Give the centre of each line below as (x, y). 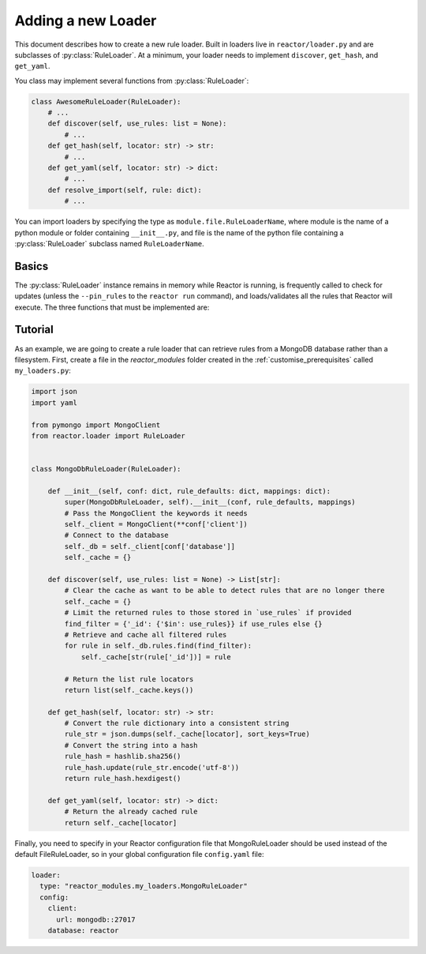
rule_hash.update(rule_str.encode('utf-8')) (152, 767)
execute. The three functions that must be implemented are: (112, 307)
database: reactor (83, 930)
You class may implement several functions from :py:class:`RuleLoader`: (132, 81)
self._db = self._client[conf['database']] (150, 546)
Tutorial (34, 330)
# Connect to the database (116, 535)
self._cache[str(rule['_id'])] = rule (156, 657)
